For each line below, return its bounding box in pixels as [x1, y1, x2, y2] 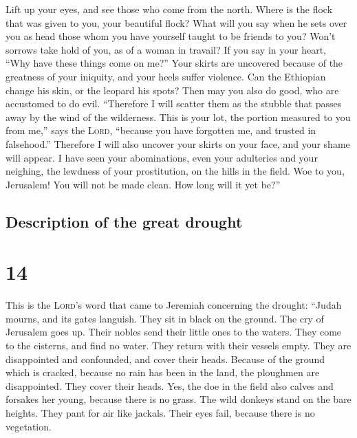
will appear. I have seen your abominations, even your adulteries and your [6, 150, 318, 164]
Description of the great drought [6, 210, 243, 232]
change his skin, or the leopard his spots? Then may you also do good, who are [6, 83, 339, 97]
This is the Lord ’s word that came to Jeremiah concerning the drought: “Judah [6, 298, 342, 312]
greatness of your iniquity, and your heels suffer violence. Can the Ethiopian [6, 69, 326, 83]
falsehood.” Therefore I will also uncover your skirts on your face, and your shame [6, 136, 350, 151]
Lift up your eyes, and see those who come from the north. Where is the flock [6, 2, 333, 16]
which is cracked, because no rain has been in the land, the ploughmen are [6, 365, 320, 380]
